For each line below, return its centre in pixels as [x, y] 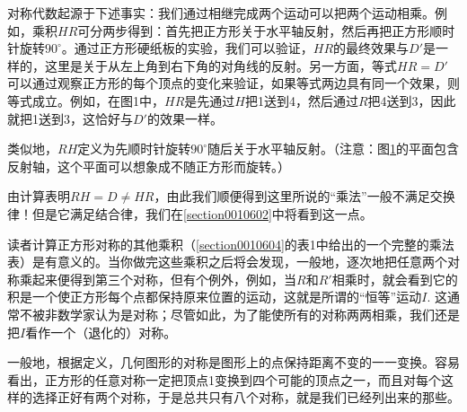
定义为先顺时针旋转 [134, 149]
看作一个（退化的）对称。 [101, 332]
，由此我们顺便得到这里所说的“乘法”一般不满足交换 [304, 196]
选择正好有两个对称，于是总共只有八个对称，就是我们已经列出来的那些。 [246, 397]
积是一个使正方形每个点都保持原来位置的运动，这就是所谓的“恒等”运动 [215, 297]
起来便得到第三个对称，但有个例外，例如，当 [164, 279]
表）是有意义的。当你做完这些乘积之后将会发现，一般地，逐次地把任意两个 [227, 262]
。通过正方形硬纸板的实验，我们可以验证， [187, 48]
